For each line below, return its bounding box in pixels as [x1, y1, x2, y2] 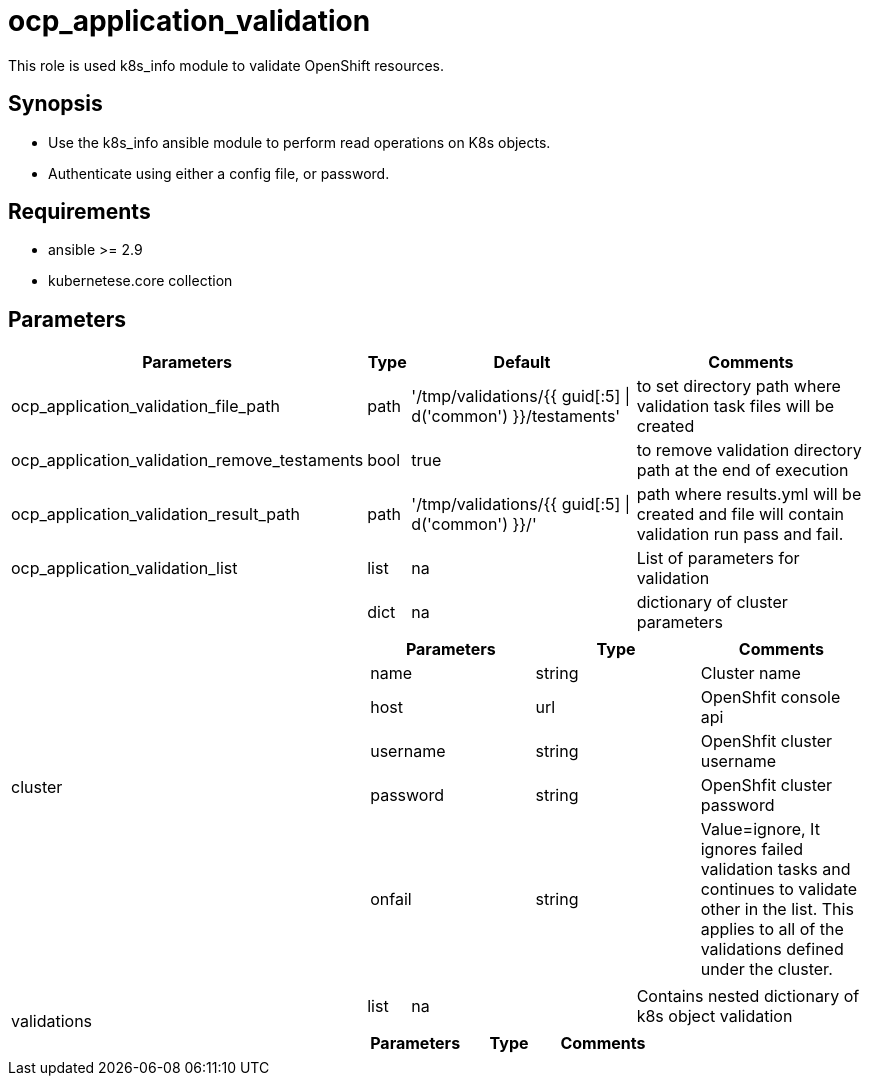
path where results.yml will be [636, 484, 862, 505]
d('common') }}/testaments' [411, 406, 621, 427]
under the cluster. [700, 959, 833, 980]
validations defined [700, 939, 844, 960]
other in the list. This [700, 899, 854, 920]
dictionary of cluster [636, 592, 788, 613]
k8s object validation [636, 1006, 793, 1027]
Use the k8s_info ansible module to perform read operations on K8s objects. [48, 133, 551, 151]
